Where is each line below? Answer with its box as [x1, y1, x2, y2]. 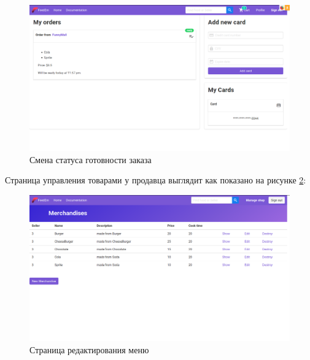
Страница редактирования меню [29, 343, 149, 356]
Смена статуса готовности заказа [29, 153, 152, 166]
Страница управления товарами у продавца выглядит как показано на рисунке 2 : [5, 174, 306, 186]
